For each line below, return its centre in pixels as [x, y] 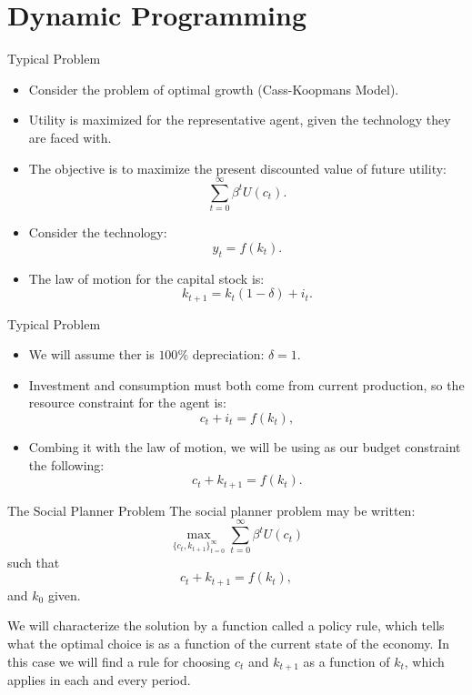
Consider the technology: [98, 232]
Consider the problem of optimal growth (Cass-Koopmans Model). [214, 89]
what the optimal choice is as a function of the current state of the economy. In [228, 644]
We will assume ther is [91, 354]
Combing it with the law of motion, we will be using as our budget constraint [245, 447]
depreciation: [228, 354]
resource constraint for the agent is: [127, 403]
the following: [66, 464]
